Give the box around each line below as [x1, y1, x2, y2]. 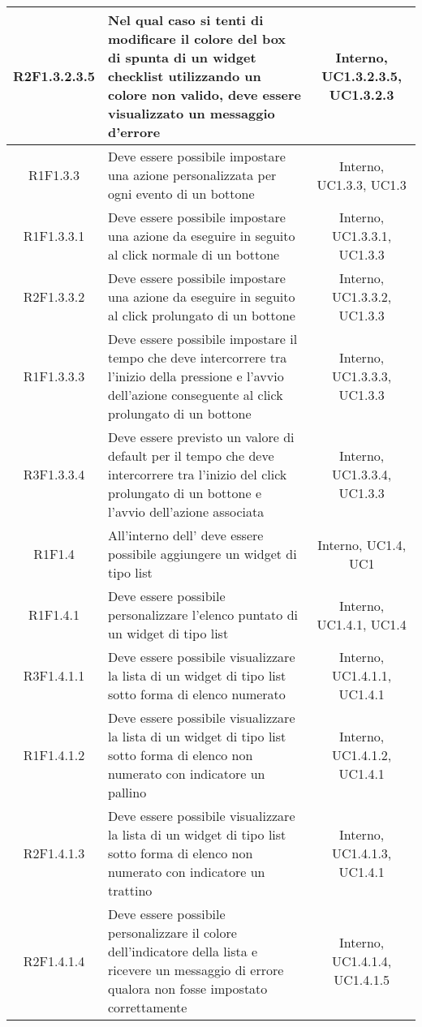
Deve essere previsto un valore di [108, 428, 295, 446]
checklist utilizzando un [108, 67, 261, 85]
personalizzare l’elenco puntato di [108, 605, 298, 624]
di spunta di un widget [108, 48, 256, 67]
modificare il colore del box [108, 29, 286, 48]
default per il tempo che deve [108, 446, 274, 465]
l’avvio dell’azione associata [108, 502, 265, 521]
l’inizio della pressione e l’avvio [108, 367, 284, 385]
